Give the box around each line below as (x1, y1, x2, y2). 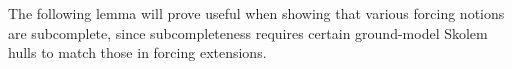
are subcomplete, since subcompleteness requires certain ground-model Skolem (8, 22, 488, 43)
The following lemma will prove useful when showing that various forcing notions (8, 3, 505, 23)
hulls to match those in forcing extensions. (8, 42, 267, 63)
